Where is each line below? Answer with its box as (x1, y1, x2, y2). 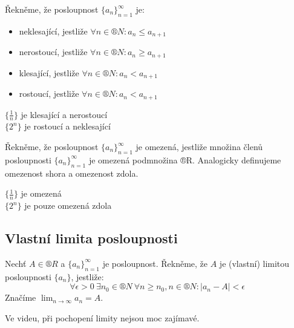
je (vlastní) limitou (219, 257, 290, 269)
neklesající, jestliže (19, 24, 88, 37)
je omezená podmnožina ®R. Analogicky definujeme (88, 153, 281, 166)
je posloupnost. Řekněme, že (102, 257, 208, 269)
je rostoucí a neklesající (24, 120, 111, 133)
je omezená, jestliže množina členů (136, 140, 263, 153)
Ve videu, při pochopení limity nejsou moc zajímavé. (5, 311, 200, 324)
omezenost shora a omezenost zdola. (5, 166, 139, 179)
